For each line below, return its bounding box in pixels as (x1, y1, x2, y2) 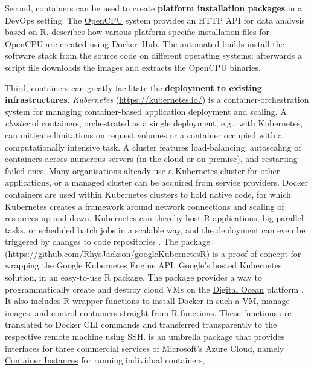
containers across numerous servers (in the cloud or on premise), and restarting (5, 152, 298, 165)
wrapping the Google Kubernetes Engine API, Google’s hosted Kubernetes (5, 259, 282, 271)
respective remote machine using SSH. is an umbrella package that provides (5, 330, 285, 343)
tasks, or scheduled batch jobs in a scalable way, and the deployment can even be (5, 223, 306, 236)
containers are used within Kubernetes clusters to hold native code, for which (5, 187, 291, 200)
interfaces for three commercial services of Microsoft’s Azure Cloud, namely (5, 342, 284, 354)
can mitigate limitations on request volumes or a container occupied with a (5, 128, 283, 141)
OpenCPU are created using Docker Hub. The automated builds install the (5, 37, 284, 50)
